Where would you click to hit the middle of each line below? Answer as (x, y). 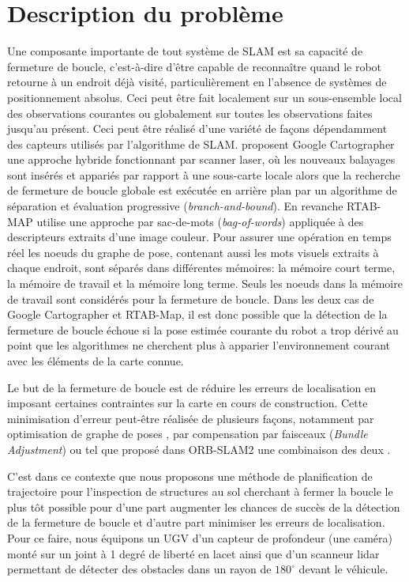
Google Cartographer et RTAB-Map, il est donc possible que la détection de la (197, 314)
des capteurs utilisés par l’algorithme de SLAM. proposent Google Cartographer (201, 144)
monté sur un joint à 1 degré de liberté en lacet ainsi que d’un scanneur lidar (193, 553)
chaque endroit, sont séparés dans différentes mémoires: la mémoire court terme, (201, 268)
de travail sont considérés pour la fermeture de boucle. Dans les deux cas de (191, 299)
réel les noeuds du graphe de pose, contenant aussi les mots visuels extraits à (193, 252)
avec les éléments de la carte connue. (96, 361)
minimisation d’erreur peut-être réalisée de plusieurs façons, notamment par (191, 418)
